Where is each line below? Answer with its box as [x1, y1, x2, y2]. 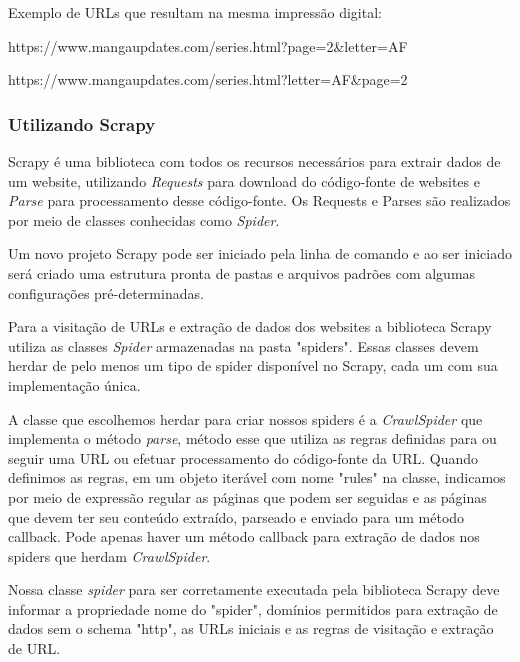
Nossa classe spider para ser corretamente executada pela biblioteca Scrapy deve [8, 579, 500, 600]
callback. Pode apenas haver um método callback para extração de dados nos [8, 526, 480, 547]
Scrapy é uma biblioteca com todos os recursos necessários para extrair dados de [8, 151, 501, 171]
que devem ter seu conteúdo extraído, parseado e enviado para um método [8, 506, 465, 527]
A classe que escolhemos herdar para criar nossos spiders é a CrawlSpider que [8, 408, 483, 429]
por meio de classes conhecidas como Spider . [8, 209, 280, 230]
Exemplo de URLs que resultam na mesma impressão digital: [8, 2, 382, 22]
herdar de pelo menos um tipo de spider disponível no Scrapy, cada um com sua [8, 355, 498, 376]
